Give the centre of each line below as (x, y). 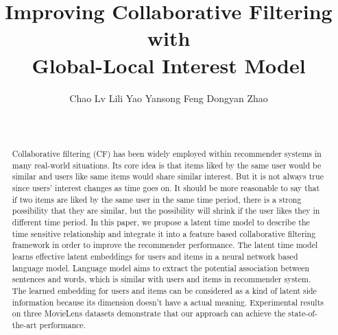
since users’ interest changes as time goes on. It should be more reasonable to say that (166, 188)
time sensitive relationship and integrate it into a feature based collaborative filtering (164, 233)
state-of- (303, 313)
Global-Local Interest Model (169, 65)
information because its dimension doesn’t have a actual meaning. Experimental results (168, 302)
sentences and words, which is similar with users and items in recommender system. (161, 279)
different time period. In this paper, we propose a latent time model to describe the (161, 222)
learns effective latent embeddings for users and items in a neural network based (155, 256)
